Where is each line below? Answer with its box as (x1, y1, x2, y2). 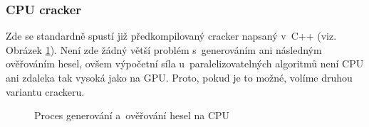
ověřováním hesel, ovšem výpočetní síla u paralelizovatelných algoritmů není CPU (6, 56, 364, 71)
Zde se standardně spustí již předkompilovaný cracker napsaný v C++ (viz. (6, 28, 337, 43)
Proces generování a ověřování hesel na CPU (34, 108, 230, 123)
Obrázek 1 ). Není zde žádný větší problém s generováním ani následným (6, 42, 322, 57)
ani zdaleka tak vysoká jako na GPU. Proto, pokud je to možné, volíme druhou (6, 70, 353, 84)
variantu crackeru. (6, 84, 85, 99)
